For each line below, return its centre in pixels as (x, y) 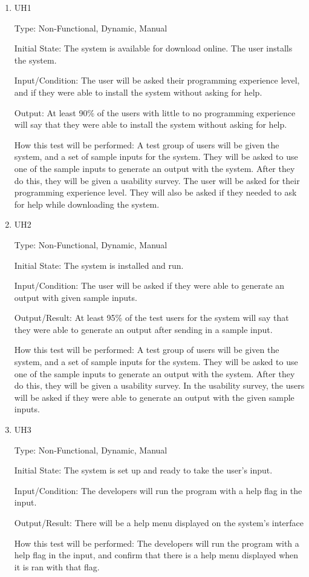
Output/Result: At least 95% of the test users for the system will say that (151, 318)
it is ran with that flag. (57, 566)
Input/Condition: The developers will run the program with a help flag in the (158, 490)
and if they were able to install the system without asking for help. (138, 92)
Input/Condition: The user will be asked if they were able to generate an (149, 285)
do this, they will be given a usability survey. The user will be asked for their (157, 180)
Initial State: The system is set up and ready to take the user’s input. (143, 470)
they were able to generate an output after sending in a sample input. (143, 329)
